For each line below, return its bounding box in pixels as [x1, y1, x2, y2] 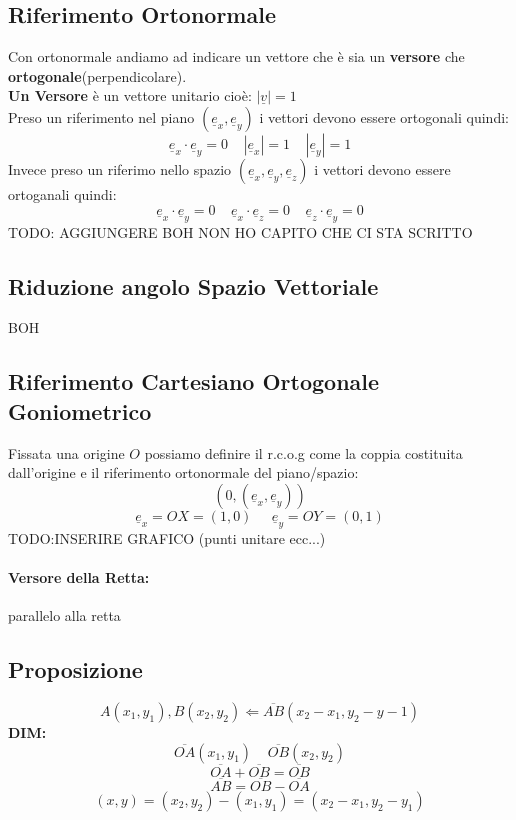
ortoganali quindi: [8, 183, 117, 204]
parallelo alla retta [8, 605, 121, 626]
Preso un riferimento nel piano [8, 106, 195, 127]
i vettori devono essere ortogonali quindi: [259, 106, 509, 127]
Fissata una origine [8, 442, 125, 463]
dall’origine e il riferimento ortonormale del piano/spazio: [8, 462, 359, 483]
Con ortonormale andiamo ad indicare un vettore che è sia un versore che [8, 46, 465, 67]
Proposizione [8, 654, 143, 685]
